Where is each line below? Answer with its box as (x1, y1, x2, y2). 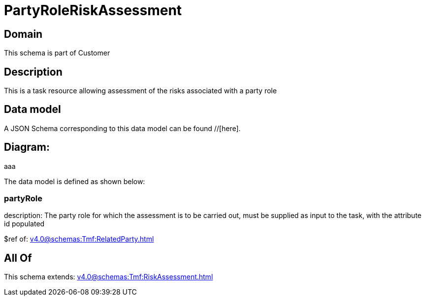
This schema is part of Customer (4, 49, 110, 57)
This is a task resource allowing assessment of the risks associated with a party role (4, 86, 277, 95)
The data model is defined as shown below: (4, 177, 145, 186)
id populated (4, 219, 45, 228)
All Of (4, 251, 32, 264)
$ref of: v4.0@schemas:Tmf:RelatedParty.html (4, 235, 154, 244)
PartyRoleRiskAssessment (4, 2, 182, 19)
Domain (4, 27, 43, 40)
